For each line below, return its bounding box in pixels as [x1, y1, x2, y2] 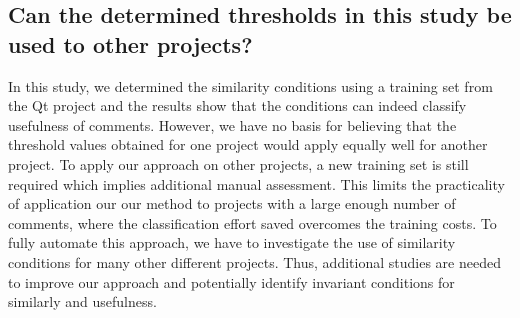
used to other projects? [8, 28, 253, 59]
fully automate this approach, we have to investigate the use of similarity [8, 232, 456, 253]
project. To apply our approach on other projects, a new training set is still [8, 153, 469, 174]
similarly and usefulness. [8, 291, 157, 312]
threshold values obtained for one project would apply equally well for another [8, 134, 488, 155]
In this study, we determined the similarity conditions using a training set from [8, 75, 493, 96]
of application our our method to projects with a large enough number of [8, 193, 456, 214]
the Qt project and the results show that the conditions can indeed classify [8, 95, 467, 116]
